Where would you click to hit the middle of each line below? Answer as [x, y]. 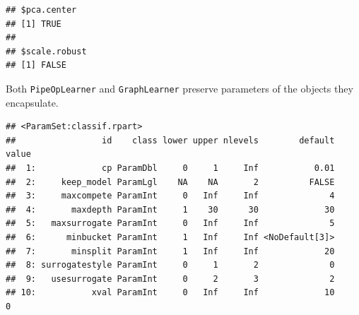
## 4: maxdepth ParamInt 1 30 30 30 [170, 209]
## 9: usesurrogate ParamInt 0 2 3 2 [170, 279]
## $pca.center [41, 10]
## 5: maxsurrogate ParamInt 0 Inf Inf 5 [170, 224]
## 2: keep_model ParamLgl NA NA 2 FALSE [170, 182]
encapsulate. [32, 102]
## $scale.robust [46, 51]
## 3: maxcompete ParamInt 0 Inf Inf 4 [170, 196]
